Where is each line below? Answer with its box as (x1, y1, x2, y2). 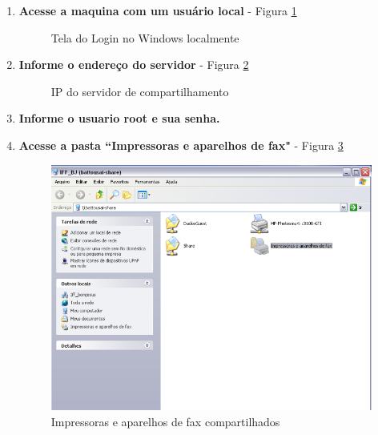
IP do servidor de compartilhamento (50, 83, 229, 99)
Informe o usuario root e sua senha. (18, 110, 220, 127)
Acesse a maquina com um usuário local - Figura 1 (18, 2, 297, 18)
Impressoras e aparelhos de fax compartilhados (50, 413, 280, 430)
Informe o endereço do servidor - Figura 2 (18, 56, 249, 73)
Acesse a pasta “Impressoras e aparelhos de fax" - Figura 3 (18, 136, 344, 153)
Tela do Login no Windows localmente (50, 29, 239, 46)
